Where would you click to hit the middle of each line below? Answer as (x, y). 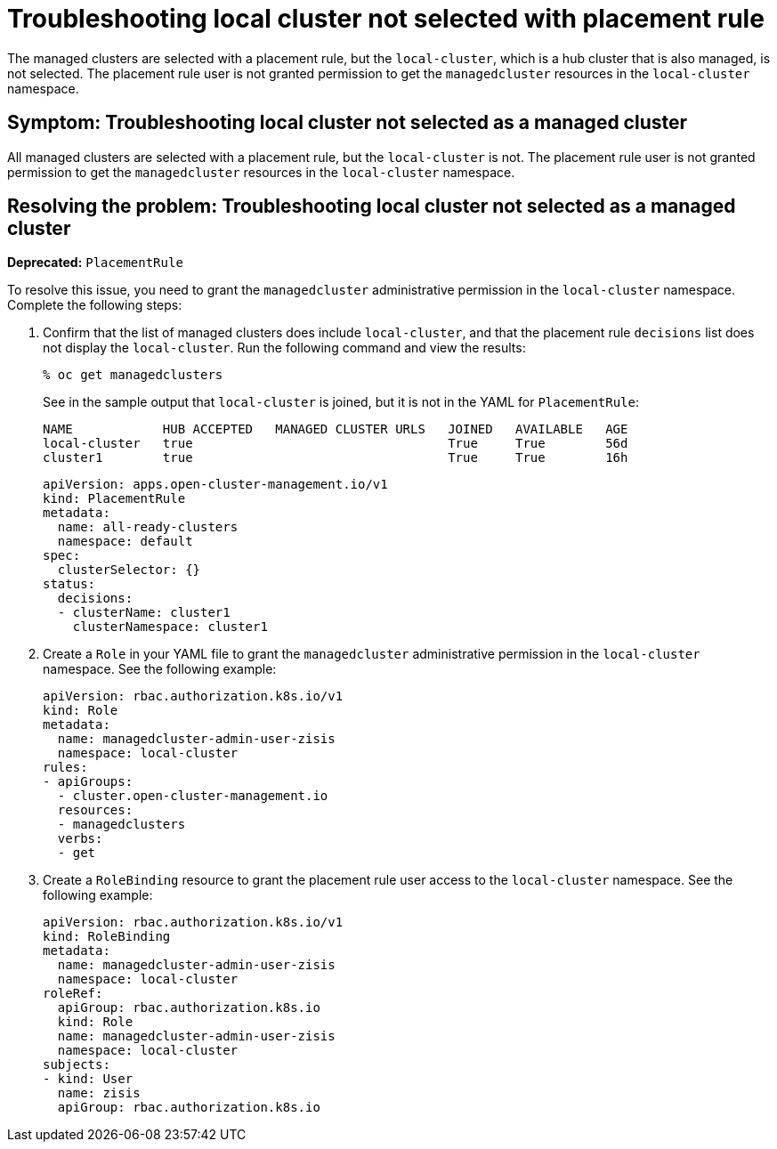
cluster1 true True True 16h (336, 458)
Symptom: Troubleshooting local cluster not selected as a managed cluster (348, 123)
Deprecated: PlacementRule (95, 263)
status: (69, 584)
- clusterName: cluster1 (144, 613)
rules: (65, 768)
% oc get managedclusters (133, 375)
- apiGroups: (88, 782)
